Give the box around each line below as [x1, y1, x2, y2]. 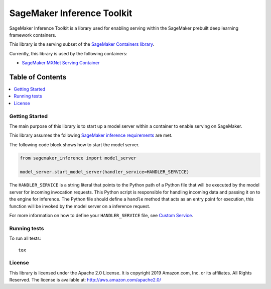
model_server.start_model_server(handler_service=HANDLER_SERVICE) [20, 169, 190, 175]
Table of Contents [9, 73, 67, 81]
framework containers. [9, 32, 56, 38]
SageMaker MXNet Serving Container [22, 60, 100, 66]
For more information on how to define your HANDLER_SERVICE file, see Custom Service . [9, 213, 193, 219]
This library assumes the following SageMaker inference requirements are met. [9, 132, 173, 138]
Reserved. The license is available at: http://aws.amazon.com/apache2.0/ [9, 277, 162, 283]
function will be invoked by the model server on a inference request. [9, 203, 151, 209]
